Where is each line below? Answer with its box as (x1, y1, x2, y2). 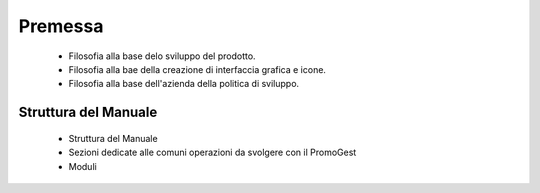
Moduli (68, 160, 97, 172)
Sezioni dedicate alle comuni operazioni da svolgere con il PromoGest (68, 146, 357, 159)
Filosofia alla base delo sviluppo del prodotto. (68, 50, 256, 62)
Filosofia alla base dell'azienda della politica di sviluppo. (68, 78, 300, 90)
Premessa (18, 15, 104, 37)
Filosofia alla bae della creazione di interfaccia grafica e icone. (68, 63, 327, 75)
